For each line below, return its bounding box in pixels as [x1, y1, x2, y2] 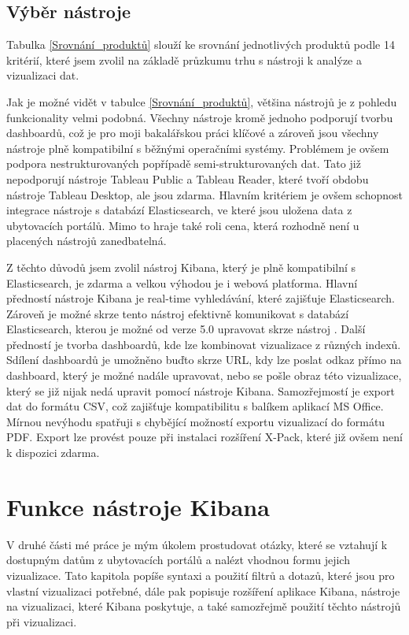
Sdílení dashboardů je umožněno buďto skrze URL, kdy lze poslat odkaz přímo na [6, 351, 402, 368]
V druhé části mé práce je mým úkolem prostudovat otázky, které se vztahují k [6, 536, 388, 552]
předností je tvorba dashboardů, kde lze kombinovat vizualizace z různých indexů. [6, 336, 401, 352]
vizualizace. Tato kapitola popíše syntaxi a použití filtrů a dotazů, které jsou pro [6, 566, 395, 583]
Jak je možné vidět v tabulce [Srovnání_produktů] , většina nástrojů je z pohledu [6, 93, 397, 110]
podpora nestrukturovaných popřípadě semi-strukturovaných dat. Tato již [6, 155, 361, 172]
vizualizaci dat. [6, 67, 79, 84]
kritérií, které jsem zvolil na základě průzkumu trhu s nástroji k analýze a [6, 51, 362, 68]
